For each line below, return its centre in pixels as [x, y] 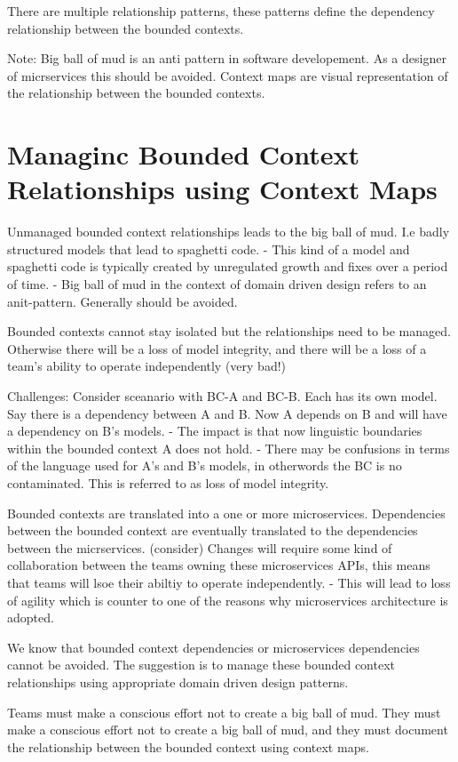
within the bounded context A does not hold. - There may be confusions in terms [229, 448]
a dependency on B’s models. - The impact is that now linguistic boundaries [215, 431]
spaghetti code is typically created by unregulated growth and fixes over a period [228, 266]
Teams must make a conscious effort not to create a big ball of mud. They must [224, 712]
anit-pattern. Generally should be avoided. [122, 301]
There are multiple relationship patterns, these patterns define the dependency [221, 11]
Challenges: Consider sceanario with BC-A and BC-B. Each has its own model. [222, 396]
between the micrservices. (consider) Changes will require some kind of [200, 547]
